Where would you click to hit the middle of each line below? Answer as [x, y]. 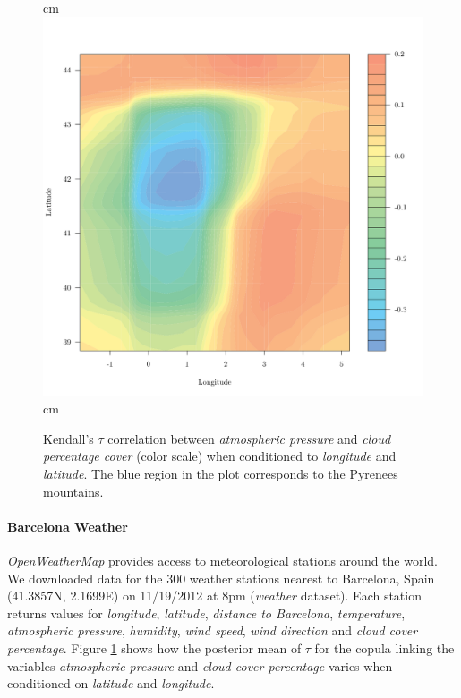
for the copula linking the [384, 647]
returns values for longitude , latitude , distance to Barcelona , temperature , [206, 613]
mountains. [73, 491]
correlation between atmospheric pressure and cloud [249, 438]
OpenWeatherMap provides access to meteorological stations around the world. [222, 560]
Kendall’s [68, 438]
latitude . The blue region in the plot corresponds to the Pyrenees [221, 473]
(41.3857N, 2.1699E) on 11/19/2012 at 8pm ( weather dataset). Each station [214, 596]
